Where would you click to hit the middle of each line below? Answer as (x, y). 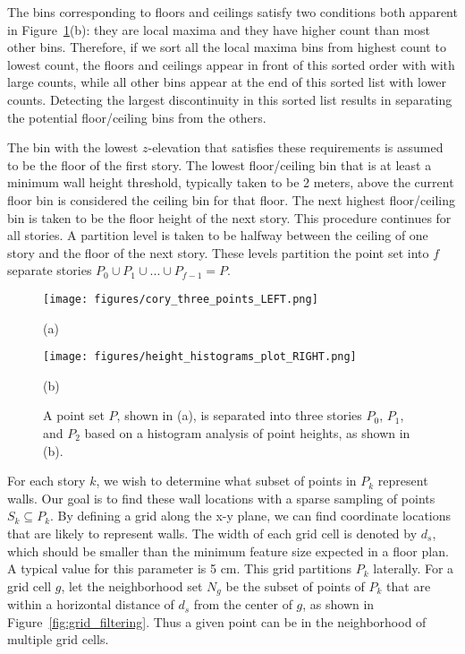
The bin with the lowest (73, 147)
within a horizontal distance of (91, 604)
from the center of (243, 604)
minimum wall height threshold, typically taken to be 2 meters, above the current (231, 182)
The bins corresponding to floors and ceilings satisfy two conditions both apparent (232, 12)
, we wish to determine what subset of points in (226, 481)
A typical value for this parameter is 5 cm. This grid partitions (180, 568)
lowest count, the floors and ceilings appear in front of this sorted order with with (231, 64)
